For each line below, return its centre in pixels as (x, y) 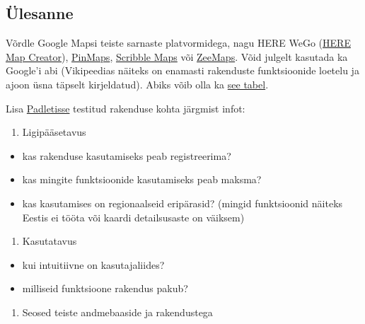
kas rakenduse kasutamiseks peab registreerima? (127, 155)
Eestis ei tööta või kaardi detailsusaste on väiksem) (133, 217)
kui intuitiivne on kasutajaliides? (93, 264)
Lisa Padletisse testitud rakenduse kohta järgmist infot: (126, 108)
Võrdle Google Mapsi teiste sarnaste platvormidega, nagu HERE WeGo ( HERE (178, 43)
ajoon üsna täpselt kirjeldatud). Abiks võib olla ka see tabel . (137, 84)
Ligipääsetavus (54, 132)
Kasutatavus (50, 241)
